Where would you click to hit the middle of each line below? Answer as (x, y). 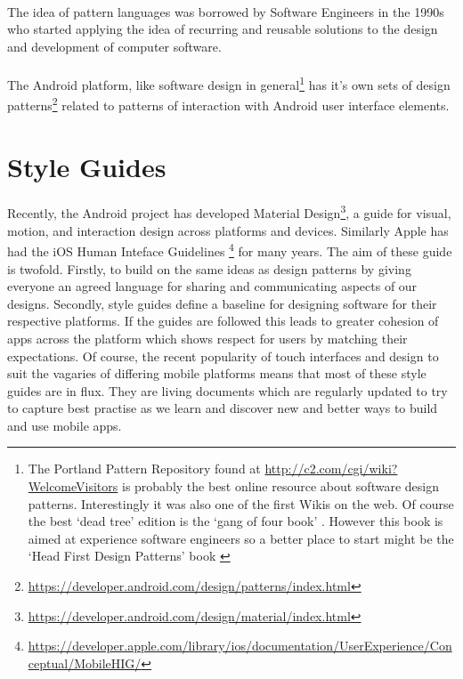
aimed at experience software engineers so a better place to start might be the (241, 538)
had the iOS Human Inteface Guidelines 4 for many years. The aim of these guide (230, 250)
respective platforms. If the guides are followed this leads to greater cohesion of (223, 321)
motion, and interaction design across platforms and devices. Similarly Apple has (228, 230)
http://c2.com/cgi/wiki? (331, 469)
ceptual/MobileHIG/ (85, 663)
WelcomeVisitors (73, 486)
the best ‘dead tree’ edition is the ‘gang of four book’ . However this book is (236, 521)
